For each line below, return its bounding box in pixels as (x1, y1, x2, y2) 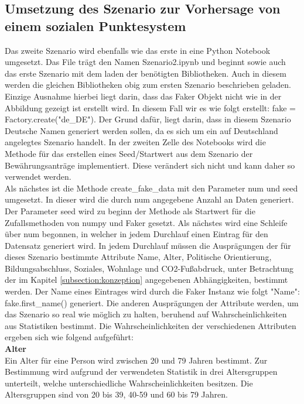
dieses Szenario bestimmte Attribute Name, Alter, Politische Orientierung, (5, 251, 272, 263)
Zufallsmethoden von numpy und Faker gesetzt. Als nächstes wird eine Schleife (5, 216, 288, 228)
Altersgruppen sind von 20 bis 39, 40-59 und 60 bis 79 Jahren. (5, 388, 228, 400)
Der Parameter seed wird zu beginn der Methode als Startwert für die (5, 204, 255, 217)
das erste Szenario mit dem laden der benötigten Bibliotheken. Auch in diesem (5, 67, 286, 79)
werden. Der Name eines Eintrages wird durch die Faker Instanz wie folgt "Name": (5, 285, 300, 297)
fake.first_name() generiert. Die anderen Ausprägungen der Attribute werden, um (5, 296, 299, 309)
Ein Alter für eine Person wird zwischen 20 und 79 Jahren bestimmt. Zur (5, 354, 268, 366)
